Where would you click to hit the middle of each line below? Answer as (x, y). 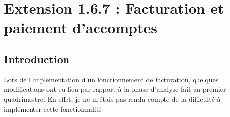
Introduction (37, 58)
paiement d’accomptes (81, 27)
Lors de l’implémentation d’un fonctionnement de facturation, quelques (111, 79)
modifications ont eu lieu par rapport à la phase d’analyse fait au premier (115, 89)
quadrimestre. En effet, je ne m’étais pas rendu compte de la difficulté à (112, 98)
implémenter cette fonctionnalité (53, 108)
